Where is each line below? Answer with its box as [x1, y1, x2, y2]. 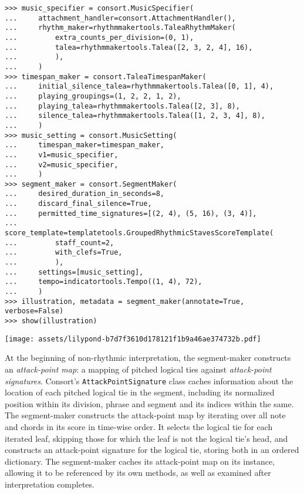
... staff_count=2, [5, 238, 114, 247]
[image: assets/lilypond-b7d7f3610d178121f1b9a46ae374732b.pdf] [5, 334, 261, 343]
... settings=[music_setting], [5, 268, 144, 276]
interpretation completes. [5, 478, 94, 490]
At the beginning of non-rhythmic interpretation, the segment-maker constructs [5, 351, 291, 364]
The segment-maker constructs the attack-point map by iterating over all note [5, 409, 286, 421]
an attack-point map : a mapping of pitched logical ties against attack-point [5, 363, 272, 375]
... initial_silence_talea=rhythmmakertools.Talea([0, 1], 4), [5, 82, 274, 91]
